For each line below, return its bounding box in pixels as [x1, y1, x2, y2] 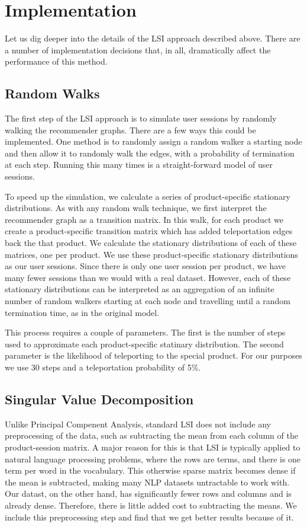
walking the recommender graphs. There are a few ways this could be [5, 123, 256, 136]
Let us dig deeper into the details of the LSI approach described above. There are [5, 32, 300, 44]
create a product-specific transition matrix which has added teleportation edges [5, 225, 293, 237]
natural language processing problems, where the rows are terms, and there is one [5, 452, 301, 465]
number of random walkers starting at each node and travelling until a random [5, 295, 291, 307]
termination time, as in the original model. [5, 306, 160, 318]
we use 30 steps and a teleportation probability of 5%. [5, 360, 201, 373]
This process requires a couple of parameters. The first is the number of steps [5, 326, 286, 338]
